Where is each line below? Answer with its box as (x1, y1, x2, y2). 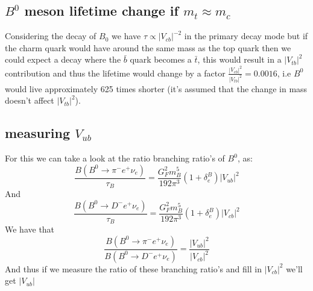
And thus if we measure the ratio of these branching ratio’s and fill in (5, 262, 262, 275)
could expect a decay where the (5, 53, 121, 66)
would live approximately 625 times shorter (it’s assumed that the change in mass (5, 82, 308, 95)
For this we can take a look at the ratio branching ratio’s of (5, 152, 225, 164)
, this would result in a (197, 53, 282, 66)
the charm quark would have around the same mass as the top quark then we (5, 41, 291, 54)
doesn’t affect (5, 94, 54, 107)
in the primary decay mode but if (184, 30, 308, 42)
